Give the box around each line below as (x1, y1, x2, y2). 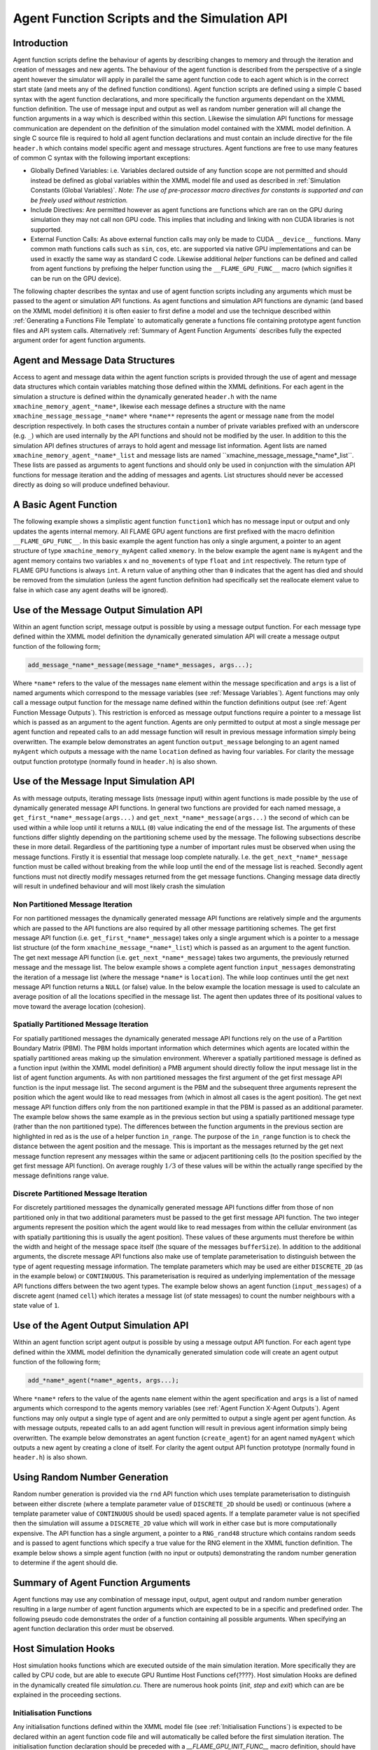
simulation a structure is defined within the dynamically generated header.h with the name (13, 392, 277, 400)
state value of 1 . (13, 1301, 59, 1310)
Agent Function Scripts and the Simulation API (13, 10, 288, 26)
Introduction (13, 37, 69, 49)
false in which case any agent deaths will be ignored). (13, 585, 168, 594)
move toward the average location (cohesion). (13, 1002, 146, 1011)
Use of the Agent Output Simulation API (13, 1319, 189, 1331)
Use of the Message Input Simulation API (13, 776, 195, 787)
